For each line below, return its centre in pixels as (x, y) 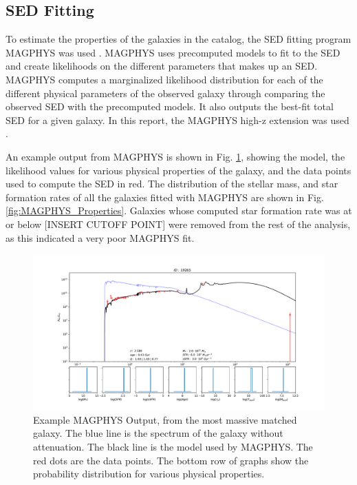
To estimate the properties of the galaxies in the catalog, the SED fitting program (178, 39)
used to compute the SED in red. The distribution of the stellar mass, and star (172, 184)
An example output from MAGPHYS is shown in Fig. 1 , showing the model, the (175, 156)
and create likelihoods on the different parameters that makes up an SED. (162, 66)
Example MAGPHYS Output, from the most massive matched (165, 419)
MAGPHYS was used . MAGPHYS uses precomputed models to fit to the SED (173, 52)
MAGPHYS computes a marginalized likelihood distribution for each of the (164, 79)
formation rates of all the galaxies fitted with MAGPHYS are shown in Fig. (165, 197)
